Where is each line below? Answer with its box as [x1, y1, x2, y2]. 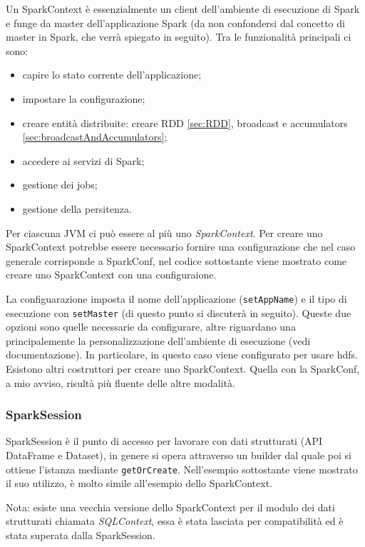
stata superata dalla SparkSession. [6, 528, 155, 543]
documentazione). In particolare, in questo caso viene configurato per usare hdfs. [6, 347, 359, 362]
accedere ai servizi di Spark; [22, 153, 145, 168]
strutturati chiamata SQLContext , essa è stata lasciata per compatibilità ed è [6, 513, 344, 528]
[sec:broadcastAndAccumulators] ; [22, 129, 168, 144]
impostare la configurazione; [22, 91, 145, 106]
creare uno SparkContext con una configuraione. [6, 267, 217, 282]
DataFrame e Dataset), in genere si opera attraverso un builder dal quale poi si [6, 448, 351, 462]
